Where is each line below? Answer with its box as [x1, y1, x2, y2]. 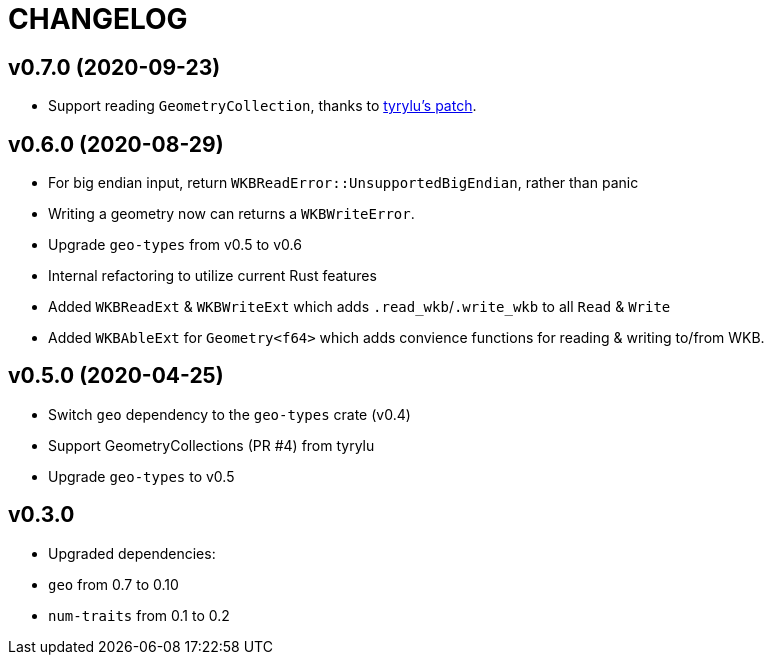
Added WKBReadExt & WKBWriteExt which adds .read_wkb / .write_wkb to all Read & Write [48, 298, 671, 316]
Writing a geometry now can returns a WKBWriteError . [48, 205, 415, 223]
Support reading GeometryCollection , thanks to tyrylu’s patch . [48, 97, 477, 115]
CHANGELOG [8, 2, 188, 36]
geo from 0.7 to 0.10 [48, 575, 179, 593]
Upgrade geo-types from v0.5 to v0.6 [48, 236, 302, 254]
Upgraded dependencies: [48, 544, 216, 562]
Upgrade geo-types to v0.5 [48, 467, 235, 485]
